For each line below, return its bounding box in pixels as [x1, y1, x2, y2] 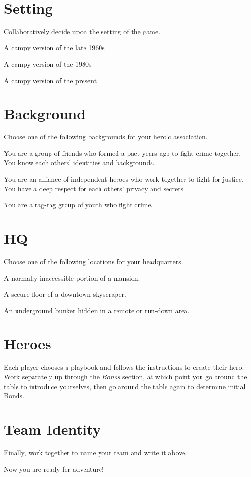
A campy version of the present [4, 75, 97, 85]
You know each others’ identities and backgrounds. [4, 157, 155, 168]
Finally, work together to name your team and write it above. [4, 447, 187, 457]
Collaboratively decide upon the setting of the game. [4, 26, 161, 36]
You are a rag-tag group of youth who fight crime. [4, 200, 153, 210]
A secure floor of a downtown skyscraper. [4, 289, 126, 299]
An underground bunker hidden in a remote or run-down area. [4, 305, 190, 315]
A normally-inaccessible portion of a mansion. [4, 273, 140, 283]
